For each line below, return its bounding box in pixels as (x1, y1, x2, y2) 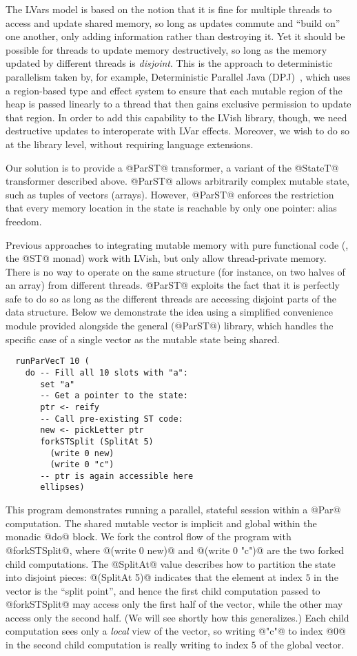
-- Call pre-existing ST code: (40, 413, 183, 424)
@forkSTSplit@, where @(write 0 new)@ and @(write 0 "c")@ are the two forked (6, 542, 344, 557)
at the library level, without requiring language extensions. (6, 136, 254, 151)
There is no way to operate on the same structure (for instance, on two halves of (6, 264, 345, 278)
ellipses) (40, 482, 85, 493)
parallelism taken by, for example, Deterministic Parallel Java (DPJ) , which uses (6, 69, 351, 83)
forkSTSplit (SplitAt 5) (40, 436, 154, 447)
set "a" (40, 379, 75, 389)
